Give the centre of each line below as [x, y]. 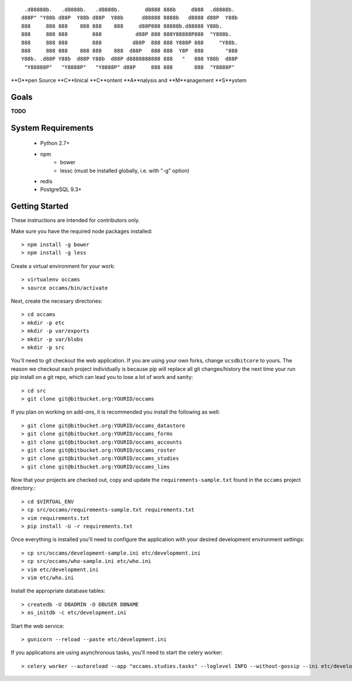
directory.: [23, 488]
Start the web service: [38, 626]
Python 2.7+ [55, 143]
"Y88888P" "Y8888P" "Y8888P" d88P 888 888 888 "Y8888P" [129, 67]
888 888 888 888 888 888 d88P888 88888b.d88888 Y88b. [122, 26]
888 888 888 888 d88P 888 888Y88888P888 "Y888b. [126, 34]
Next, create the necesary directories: [57, 301]
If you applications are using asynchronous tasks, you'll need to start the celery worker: [117, 653]
